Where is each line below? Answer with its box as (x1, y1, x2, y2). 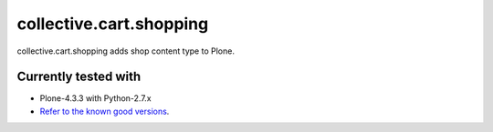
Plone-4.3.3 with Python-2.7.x (39, 93, 152, 104)
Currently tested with (16, 69, 142, 85)
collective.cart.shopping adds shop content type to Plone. (16, 46, 235, 56)
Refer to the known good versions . (39, 106, 170, 117)
